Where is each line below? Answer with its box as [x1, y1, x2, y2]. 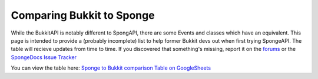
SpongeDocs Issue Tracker [11, 53, 77, 61]
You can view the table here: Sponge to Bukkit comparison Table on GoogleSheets [11, 64, 211, 71]
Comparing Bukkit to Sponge [11, 9, 155, 22]
